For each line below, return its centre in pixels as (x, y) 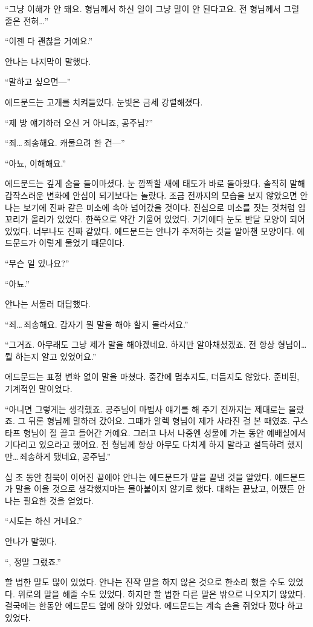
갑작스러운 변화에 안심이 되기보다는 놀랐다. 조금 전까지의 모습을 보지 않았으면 (151, 195)
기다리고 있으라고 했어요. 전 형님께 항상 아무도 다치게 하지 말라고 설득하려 (145, 444)
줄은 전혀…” (27, 20)
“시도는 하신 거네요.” (44, 521)
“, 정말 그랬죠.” (33, 561)
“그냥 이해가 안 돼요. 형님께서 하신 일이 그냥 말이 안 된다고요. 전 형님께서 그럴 (152, 8)
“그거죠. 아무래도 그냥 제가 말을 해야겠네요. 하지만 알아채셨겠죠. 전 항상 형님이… (156, 344)
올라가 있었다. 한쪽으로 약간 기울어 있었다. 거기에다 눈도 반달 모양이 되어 (168, 219)
